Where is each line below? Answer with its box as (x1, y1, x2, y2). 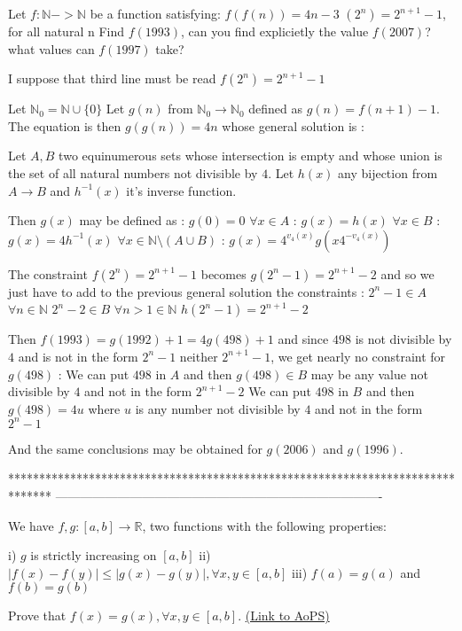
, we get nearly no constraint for (270, 347, 446, 365)
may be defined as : (79, 211, 185, 230)
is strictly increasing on (30, 546, 157, 565)
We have (8, 516, 54, 534)
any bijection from (338, 163, 438, 182)
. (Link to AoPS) (238, 606, 330, 625)
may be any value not (310, 364, 428, 383)
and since (278, 330, 329, 348)
